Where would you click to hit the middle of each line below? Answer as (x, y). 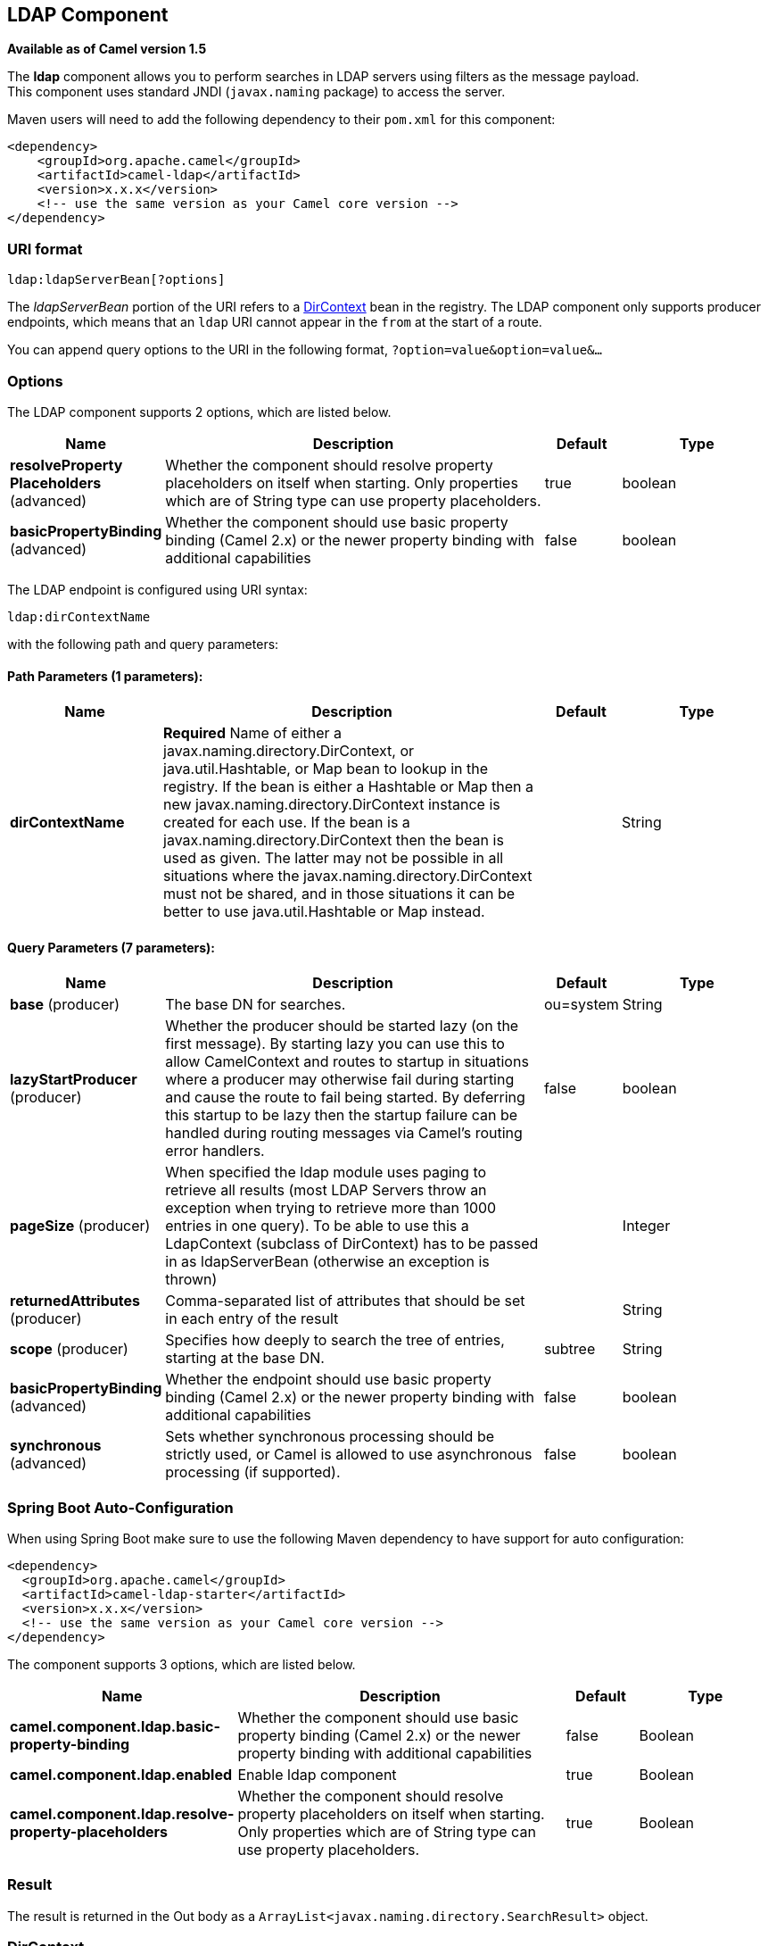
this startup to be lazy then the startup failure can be (342, 1115)
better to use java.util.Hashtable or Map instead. (324, 912)
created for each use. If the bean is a (287, 823)
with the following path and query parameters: (143, 644)
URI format (45, 249)
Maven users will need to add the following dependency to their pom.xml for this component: (281, 120)
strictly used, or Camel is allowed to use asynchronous (349, 1455)
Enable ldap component (317, 1775)
